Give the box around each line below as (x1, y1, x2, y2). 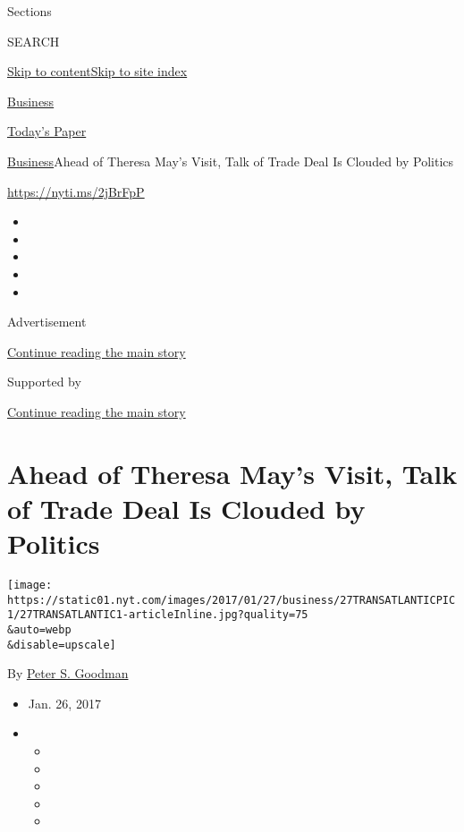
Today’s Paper (7, 122, 87, 140)
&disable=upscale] (7, 638, 116, 651)
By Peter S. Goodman (7, 664, 129, 683)
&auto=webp (7, 623, 72, 636)
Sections (7, 2, 52, 20)
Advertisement (7, 312, 87, 331)
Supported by (7, 372, 81, 391)
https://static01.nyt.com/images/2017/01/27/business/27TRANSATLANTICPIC (7, 593, 456, 607)
